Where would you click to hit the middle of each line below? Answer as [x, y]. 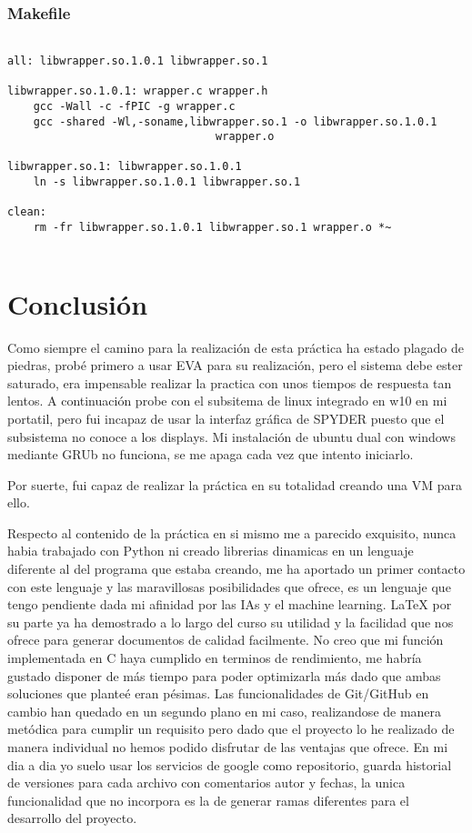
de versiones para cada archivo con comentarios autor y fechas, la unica [206, 783]
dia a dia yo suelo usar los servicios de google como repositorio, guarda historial [230, 764]
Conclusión [78, 303]
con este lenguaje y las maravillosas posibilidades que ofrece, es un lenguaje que [229, 586]
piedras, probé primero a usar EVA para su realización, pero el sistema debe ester [235, 365]
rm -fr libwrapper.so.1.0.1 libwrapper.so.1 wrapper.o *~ [212, 228]
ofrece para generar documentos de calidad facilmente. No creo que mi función [226, 640]
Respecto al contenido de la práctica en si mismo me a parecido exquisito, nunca [232, 532]
